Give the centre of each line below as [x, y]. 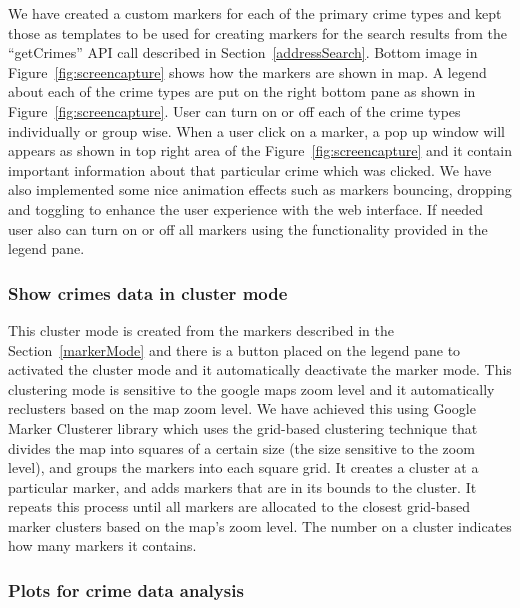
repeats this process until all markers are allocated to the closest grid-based [239, 506]
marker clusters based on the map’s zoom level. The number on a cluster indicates [260, 525]
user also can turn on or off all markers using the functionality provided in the [248, 228]
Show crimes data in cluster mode [148, 292]
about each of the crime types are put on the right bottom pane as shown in [242, 91]
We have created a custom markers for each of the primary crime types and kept [255, 13]
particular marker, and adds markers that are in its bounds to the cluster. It [242, 486]
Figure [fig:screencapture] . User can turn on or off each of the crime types [234, 110]
